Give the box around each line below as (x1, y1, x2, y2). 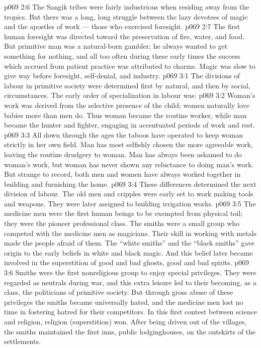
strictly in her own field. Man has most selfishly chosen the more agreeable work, (4, 139, 253, 150)
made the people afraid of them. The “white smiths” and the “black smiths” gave (4, 238, 255, 248)
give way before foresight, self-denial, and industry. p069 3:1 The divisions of (4, 70, 240, 81)
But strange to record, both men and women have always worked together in (4, 169, 241, 179)
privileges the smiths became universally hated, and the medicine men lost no (4, 296, 243, 307)
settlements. (4, 336, 41, 346)
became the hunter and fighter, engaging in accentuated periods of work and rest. (4, 120, 255, 130)
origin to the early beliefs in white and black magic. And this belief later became (4, 247, 253, 258)
